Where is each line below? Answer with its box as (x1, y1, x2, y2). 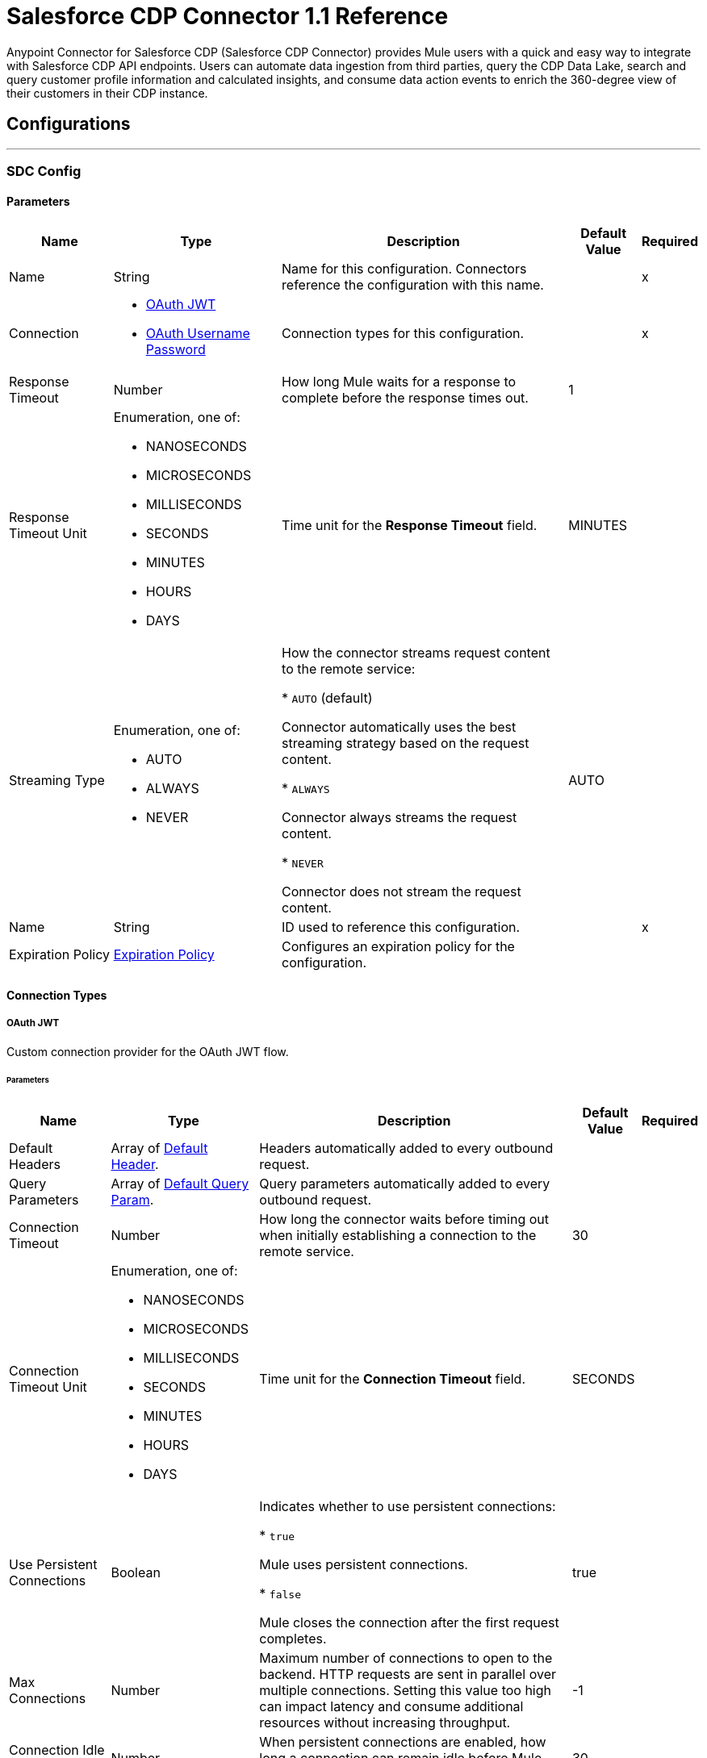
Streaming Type (9, 772, 105, 789)
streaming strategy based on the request (282, 735, 529, 752)
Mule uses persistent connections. (259, 1556, 468, 1573)
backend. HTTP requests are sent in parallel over (259, 1666, 557, 1683)
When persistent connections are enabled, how (259, 1734, 546, 1751)
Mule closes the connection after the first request (259, 1614, 559, 1631)
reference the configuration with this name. (282, 277, 544, 294)
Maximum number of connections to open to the (259, 1650, 553, 1667)
